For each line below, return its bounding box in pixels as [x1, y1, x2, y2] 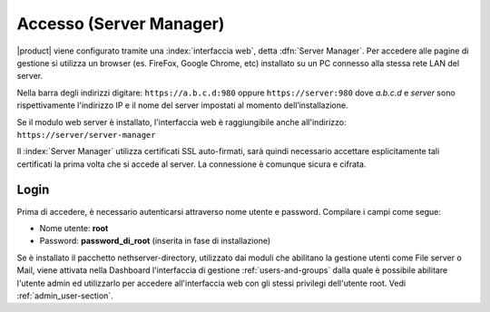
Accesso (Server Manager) [16, 14, 225, 34]
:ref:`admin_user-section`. [16, 290, 113, 301]
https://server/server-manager [16, 130, 156, 140]
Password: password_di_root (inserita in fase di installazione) [39, 236, 271, 247]
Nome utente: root [39, 222, 109, 233]
